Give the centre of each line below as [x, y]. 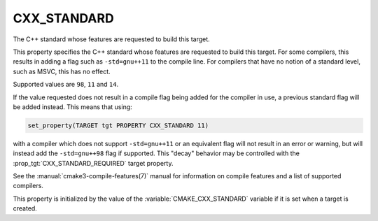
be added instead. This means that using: [72, 107]
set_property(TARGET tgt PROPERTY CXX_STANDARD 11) [118, 125]
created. [25, 208]
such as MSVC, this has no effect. [62, 71]
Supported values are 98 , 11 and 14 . [66, 85]
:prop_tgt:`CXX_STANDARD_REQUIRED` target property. [93, 163]
